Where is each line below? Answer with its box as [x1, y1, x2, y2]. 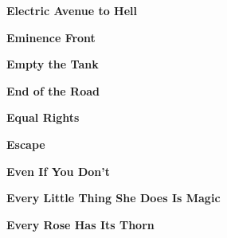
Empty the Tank [6, 56, 99, 72]
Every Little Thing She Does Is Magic [6, 189, 221, 206]
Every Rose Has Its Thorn [6, 216, 155, 232]
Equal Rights [6, 109, 80, 126]
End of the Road [6, 82, 100, 99]
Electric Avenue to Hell [6, 2, 138, 18]
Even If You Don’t [6, 162, 110, 179]
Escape [6, 135, 45, 152]
